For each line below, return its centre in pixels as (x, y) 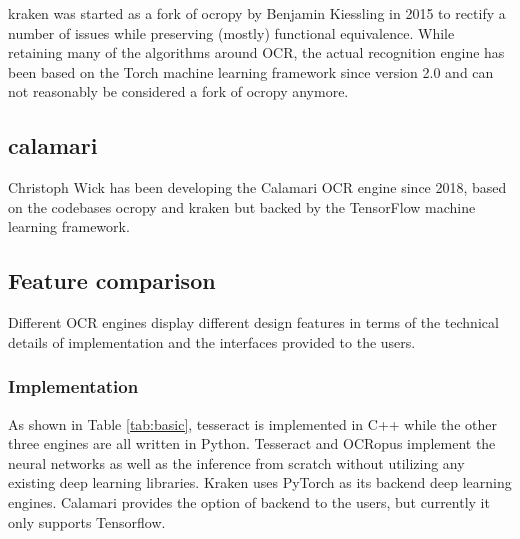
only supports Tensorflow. (87, 521)
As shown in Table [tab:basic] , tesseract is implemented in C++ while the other (252, 423)
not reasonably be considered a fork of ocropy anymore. (178, 91)
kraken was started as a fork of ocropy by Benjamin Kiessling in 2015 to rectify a (257, 13)
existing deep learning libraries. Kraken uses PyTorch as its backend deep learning (260, 482)
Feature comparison (112, 280)
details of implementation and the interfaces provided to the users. (212, 341)
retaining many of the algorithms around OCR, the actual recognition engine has (256, 52)
